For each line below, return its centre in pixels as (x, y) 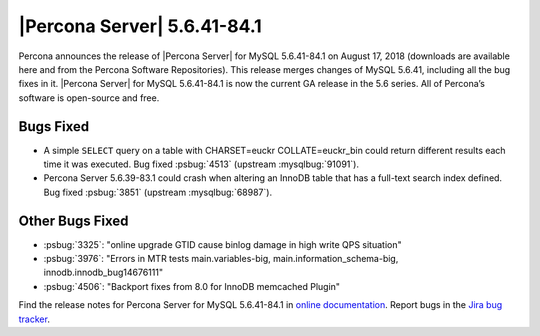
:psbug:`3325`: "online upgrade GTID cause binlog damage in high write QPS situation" (222, 244)
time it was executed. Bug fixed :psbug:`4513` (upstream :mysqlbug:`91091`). (201, 164)
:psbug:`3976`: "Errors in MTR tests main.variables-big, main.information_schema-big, (221, 259)
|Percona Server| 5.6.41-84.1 (140, 26)
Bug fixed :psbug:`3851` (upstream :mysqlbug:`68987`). (158, 192)
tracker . (34, 319)
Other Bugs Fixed (73, 220)
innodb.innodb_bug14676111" (103, 272)
